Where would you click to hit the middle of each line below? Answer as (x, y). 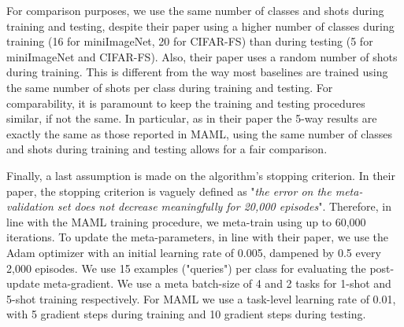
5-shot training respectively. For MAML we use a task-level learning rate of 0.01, (201, 298)
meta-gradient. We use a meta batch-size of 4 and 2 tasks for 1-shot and (217, 283)
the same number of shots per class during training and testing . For (170, 87)
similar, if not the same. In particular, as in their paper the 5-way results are (192, 118)
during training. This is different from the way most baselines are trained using (197, 72)
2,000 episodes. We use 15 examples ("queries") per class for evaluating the (186, 268)
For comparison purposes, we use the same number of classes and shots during (195, 10)
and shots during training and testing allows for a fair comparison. (167, 149)
